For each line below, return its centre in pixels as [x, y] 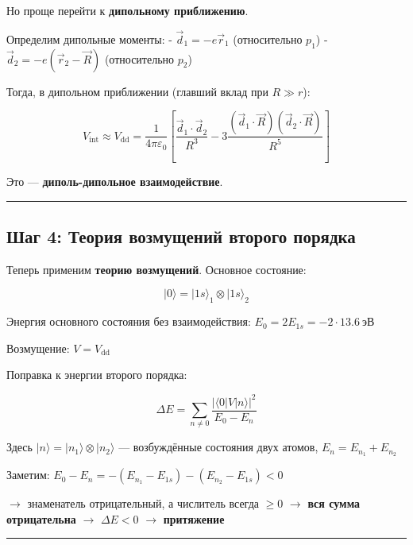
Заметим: [28, 475]
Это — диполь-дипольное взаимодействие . [115, 182]
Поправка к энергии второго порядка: [97, 375]
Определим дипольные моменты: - [89, 39]
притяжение [194, 518]
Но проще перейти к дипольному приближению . [127, 10]
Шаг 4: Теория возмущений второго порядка [181, 236]
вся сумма [334, 503]
